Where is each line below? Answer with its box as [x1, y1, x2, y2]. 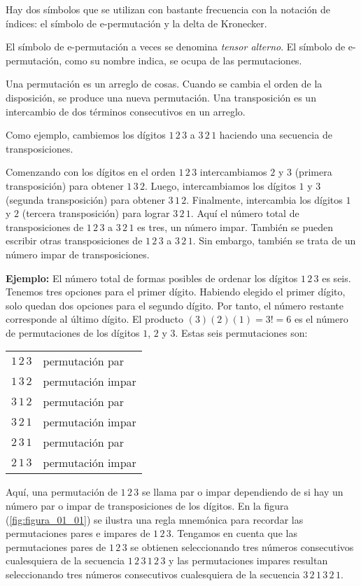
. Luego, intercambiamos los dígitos [145, 178, 296, 193]
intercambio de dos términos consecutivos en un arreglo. [6, 104, 246, 118]
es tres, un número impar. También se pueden [137, 219, 334, 234]
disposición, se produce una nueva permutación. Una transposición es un [6, 90, 316, 104]
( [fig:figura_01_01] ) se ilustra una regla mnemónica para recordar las [6, 512, 304, 526]
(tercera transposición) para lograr [22, 206, 170, 221]
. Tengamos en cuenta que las [171, 526, 297, 540]
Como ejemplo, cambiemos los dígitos [6, 127, 166, 142]
